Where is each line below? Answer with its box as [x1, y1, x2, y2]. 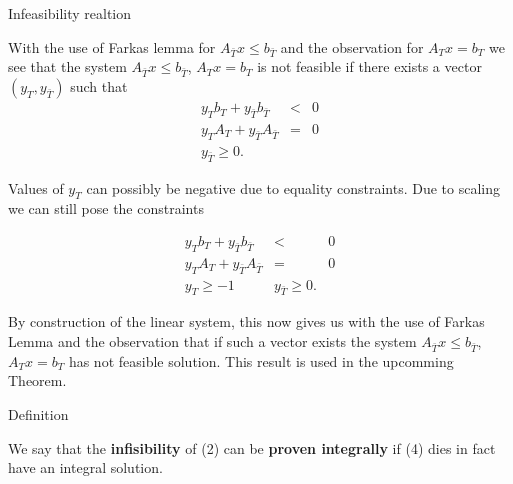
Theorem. [8, 370, 67, 391]
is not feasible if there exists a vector [257, 56, 482, 77]
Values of [8, 177, 64, 198]
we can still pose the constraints [8, 198, 204, 219]
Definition [8, 403, 69, 424]
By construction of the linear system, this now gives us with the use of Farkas [8, 311, 485, 332]
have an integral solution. [8, 457, 163, 478]
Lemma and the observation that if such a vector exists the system [8, 331, 417, 352]
